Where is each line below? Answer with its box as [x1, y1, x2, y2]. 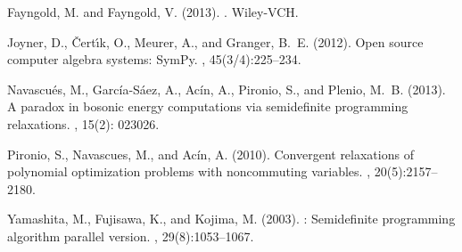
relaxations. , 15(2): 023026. [7, 114, 160, 133]
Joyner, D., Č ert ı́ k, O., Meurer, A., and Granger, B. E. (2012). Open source [7, 32, 424, 51]
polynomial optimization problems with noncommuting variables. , [7, 162, 371, 181]
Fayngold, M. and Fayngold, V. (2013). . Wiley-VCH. [7, 3, 299, 20]
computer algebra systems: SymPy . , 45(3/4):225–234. [7, 50, 301, 69]
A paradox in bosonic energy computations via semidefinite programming [7, 97, 408, 116]
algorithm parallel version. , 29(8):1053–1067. [7, 226, 254, 245]
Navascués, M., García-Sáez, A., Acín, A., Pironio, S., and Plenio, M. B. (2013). [7, 79, 446, 98]
